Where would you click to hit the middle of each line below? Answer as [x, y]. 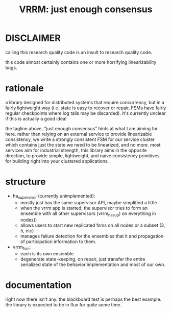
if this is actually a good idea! [36, 118]
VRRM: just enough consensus [86, 9]
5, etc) [27, 231]
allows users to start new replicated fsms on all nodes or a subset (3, [93, 225]
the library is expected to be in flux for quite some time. [64, 305]
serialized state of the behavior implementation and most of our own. [93, 264]
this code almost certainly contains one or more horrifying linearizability [81, 62]
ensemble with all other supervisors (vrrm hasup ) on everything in [88, 214]
